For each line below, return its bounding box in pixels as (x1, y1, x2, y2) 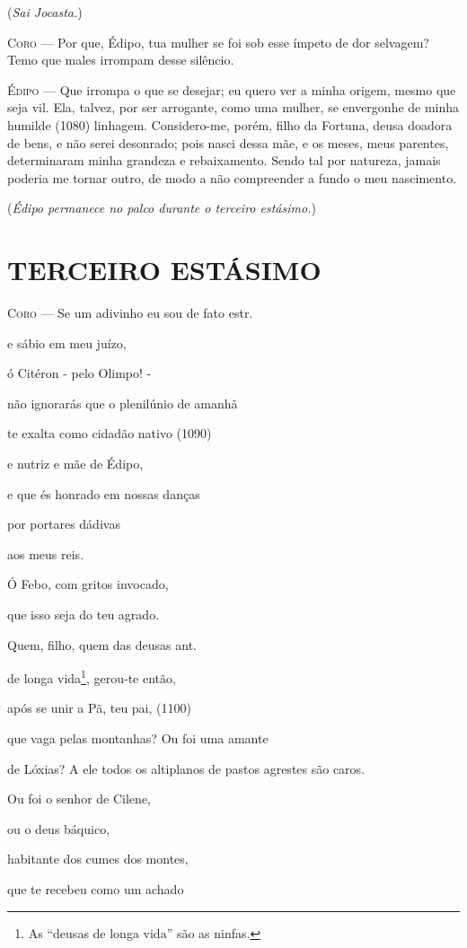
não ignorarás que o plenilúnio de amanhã (7, 393, 238, 412)
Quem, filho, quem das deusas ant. (7, 635, 198, 654)
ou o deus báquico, (7, 819, 110, 838)
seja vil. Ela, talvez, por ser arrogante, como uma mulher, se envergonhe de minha (7, 98, 460, 117)
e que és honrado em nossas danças (7, 484, 200, 503)
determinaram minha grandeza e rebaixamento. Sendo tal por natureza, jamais (7, 151, 441, 170)
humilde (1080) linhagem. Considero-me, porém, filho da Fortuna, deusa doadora (7, 115, 453, 134)
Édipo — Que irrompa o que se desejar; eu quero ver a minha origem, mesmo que (7, 80, 456, 99)
